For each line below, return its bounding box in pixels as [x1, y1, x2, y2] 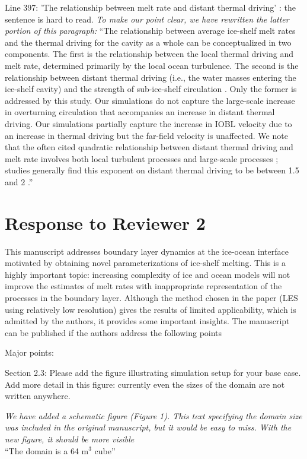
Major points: [5, 346, 54, 359]
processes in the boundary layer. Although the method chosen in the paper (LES [5, 292, 298, 303]
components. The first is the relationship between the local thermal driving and [5, 48, 293, 60]
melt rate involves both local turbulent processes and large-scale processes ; [5, 152, 279, 164]
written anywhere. [5, 390, 71, 402]
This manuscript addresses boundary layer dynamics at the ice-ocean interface [5, 245, 289, 257]
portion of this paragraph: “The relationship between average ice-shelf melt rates [5, 24, 296, 37]
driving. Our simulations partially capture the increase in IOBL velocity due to [5, 117, 292, 129]
